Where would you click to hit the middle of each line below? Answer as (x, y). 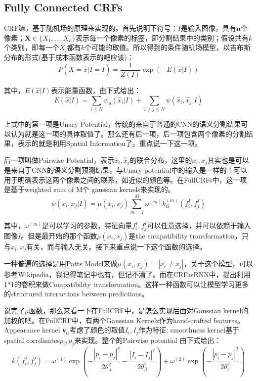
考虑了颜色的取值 (97, 330)
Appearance (22, 330)
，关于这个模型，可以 (218, 263)
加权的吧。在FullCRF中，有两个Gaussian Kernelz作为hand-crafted (108, 320)
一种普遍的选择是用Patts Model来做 (61, 263)
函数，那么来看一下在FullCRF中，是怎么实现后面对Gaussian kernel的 (139, 310)
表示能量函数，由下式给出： (96, 90)
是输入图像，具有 (208, 28)
